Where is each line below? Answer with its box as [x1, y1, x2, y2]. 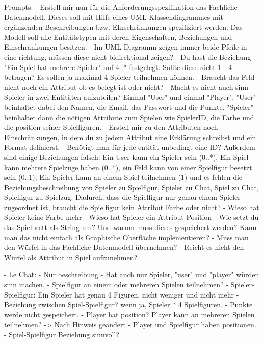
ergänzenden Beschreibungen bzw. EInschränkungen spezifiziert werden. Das [4, 21, 243, 32]
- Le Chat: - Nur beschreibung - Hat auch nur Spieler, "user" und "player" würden [4, 269, 259, 280]
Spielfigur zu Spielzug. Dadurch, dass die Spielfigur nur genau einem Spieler [4, 192, 241, 202]
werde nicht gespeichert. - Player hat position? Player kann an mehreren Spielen [4, 309, 255, 319]
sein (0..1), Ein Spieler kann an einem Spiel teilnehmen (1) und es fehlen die [4, 172, 243, 182]
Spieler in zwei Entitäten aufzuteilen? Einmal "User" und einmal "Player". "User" [4, 92, 256, 102]
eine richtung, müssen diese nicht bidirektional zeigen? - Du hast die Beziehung [4, 51, 251, 62]
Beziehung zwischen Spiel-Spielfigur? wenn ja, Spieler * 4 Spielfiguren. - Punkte [4, 299, 253, 310]
